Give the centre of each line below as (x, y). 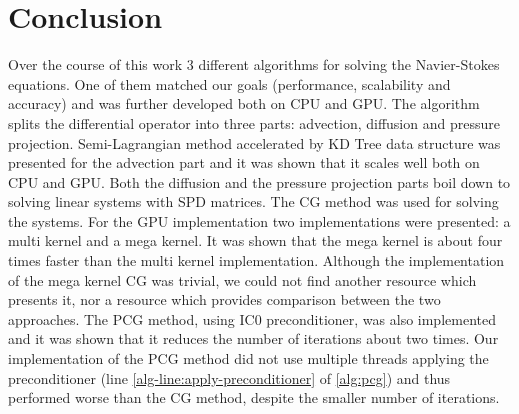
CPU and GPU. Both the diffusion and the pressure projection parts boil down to (259, 181)
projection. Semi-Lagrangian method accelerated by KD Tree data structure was (254, 142)
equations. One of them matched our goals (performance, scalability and (229, 83)
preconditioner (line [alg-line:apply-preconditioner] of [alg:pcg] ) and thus (229, 377)
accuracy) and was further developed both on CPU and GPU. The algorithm (244, 103)
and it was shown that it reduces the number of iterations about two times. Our (253, 338)
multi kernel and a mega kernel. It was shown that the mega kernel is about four (255, 240)
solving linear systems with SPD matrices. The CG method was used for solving (253, 201)
